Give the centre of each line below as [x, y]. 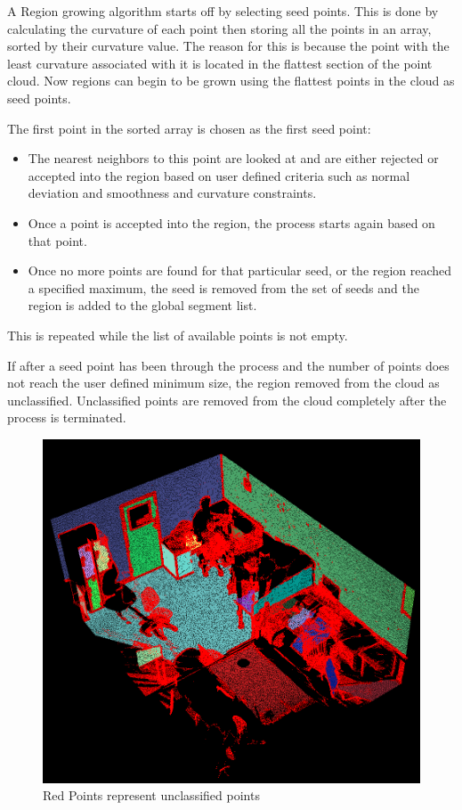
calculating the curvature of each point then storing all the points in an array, [219, 28]
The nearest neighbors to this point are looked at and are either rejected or [233, 158]
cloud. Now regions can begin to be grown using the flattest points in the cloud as [231, 81]
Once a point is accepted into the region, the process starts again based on [231, 222]
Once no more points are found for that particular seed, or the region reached [240, 270]
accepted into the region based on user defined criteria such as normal [219, 175]
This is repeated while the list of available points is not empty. [178, 335]
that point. [57, 240]
